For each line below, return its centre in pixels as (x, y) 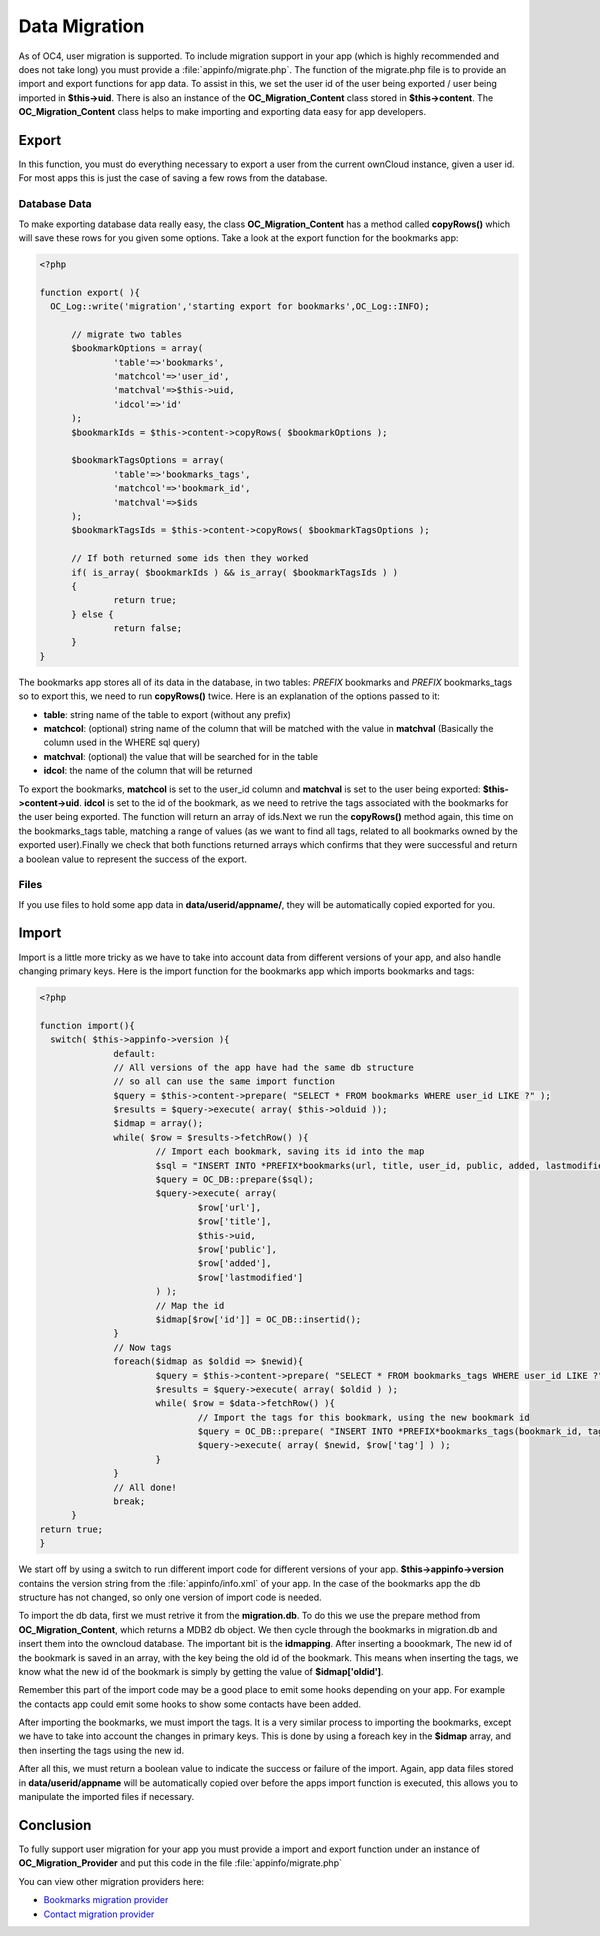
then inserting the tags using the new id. (101, 1750)
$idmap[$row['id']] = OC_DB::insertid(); (258, 1319)
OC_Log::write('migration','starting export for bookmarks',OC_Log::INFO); (240, 306)
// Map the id (190, 1305)
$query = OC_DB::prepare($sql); (234, 1179)
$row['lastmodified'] (250, 1277)
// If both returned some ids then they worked (190, 558)
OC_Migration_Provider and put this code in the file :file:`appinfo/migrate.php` (180, 1863)
